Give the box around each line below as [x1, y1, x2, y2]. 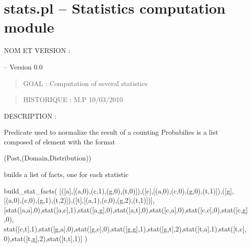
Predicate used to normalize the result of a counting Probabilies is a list [4, 127, 218, 137]
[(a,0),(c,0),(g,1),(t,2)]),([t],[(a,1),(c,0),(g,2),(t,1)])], [4, 195, 155, 205]
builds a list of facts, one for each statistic [4, 169, 129, 179]
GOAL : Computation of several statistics [23, 78, 148, 88]
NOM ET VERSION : [4, 45, 71, 55]
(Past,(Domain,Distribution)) [4, 153, 91, 163]
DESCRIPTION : [4, 110, 57, 121]
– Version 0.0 [4, 61, 43, 71]
